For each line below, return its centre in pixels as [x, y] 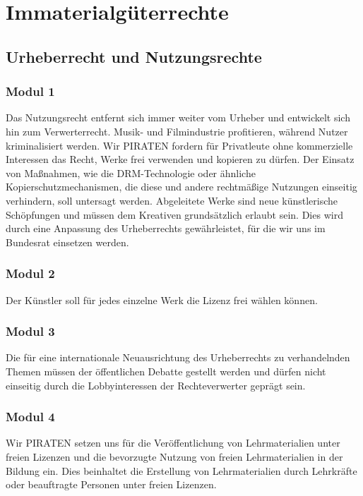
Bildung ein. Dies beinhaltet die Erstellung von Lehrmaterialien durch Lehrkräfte [181, 470]
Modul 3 [30, 331]
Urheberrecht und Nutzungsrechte [134, 56]
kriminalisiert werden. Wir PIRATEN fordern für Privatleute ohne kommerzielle [179, 145]
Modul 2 [30, 273]
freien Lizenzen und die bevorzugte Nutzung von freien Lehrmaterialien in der [174, 456]
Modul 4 [30, 417]
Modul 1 [30, 91]
